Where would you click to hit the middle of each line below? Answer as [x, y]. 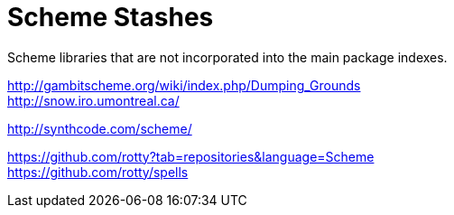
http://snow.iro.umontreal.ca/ [93, 100]
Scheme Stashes [111, 17]
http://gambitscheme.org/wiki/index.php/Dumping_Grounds [184, 85]
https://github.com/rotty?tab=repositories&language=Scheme [191, 156]
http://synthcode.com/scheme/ [100, 128]
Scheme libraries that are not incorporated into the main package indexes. [227, 57]
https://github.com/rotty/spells [98, 172]
